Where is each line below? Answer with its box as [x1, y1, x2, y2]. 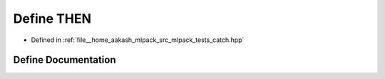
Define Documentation [13, 54, 116, 66]
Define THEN [13, 11, 92, 26]
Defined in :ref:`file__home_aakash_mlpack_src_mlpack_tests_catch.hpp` [31, 36, 245, 44]
